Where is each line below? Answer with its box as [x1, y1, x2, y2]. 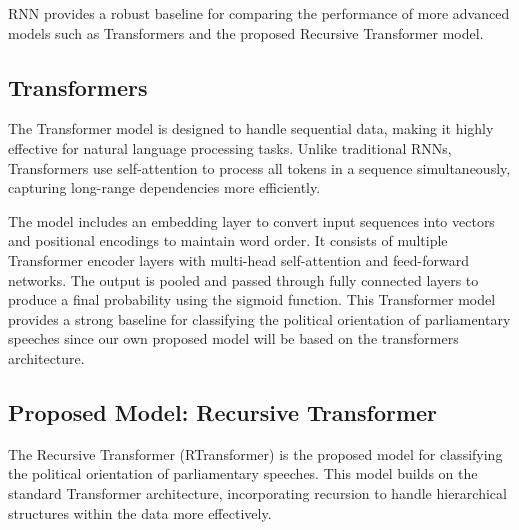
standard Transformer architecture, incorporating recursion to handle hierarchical [8, 482, 507, 503]
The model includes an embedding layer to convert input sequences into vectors [8, 210, 495, 231]
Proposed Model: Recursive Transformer [8, 396, 438, 427]
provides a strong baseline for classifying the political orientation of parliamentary [8, 308, 511, 329]
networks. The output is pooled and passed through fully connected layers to [8, 269, 479, 290]
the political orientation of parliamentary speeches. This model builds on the [8, 463, 478, 484]
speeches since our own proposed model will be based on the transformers [8, 328, 459, 349]
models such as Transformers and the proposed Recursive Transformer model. [8, 22, 484, 43]
